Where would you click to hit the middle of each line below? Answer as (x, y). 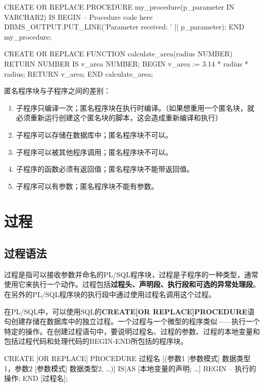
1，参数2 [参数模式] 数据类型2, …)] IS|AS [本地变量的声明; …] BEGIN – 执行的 (130, 368)
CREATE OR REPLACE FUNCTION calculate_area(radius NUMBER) (118, 54)
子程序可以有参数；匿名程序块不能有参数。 (87, 186)
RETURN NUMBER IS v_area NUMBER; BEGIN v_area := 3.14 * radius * (126, 63)
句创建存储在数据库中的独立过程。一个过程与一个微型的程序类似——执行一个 (132, 321)
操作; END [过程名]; (36, 378)
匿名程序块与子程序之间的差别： (57, 91)
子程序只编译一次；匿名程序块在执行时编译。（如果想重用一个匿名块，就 (135, 107)
